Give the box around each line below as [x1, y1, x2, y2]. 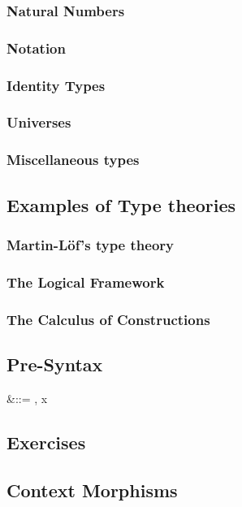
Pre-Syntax [6, 351, 103, 376]
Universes [6, 112, 71, 132]
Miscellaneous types [6, 149, 140, 170]
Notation [6, 37, 66, 58]
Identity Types [6, 75, 106, 95]
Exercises [6, 429, 86, 454]
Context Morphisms [6, 477, 178, 502]
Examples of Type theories [6, 192, 236, 217]
